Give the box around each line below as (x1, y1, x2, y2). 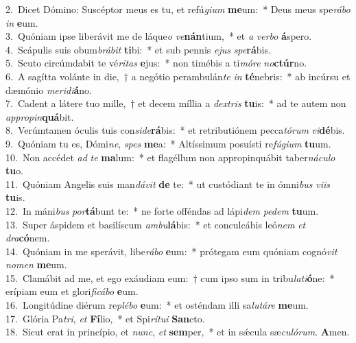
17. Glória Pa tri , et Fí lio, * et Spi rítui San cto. (5, 311, 205, 325)
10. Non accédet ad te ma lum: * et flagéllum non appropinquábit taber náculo (5, 150, 335, 164)
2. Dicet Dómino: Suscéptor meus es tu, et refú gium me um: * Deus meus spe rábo (5, 2, 351, 16)
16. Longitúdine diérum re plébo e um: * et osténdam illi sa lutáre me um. (5, 298, 309, 312)
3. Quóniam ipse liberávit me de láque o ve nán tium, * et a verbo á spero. (5, 29, 312, 43)
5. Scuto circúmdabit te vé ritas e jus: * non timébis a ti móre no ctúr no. (5, 56, 307, 70)
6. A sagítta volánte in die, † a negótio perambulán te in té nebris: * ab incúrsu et (5, 69, 351, 83)
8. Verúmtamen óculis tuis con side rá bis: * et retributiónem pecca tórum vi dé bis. (5, 123, 345, 137)
